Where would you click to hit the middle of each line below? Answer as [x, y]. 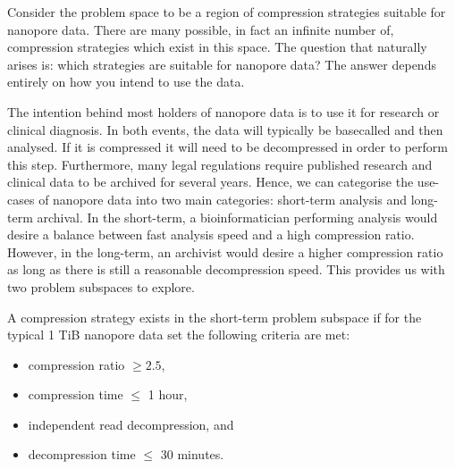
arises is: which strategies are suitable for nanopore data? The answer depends [222, 64]
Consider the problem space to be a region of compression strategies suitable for [227, 12]
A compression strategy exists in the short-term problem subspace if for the [215, 317]
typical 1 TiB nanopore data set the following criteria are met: [179, 335]
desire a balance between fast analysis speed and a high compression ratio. [211, 234]
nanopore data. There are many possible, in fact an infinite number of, [201, 29]
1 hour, [168, 394]
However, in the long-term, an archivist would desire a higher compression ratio [225, 251]
